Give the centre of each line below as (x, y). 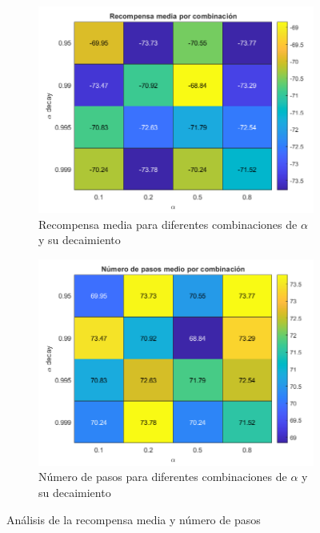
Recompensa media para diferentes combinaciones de (168, 224)
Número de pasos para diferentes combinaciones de (163, 477)
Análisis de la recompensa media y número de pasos (134, 519)
